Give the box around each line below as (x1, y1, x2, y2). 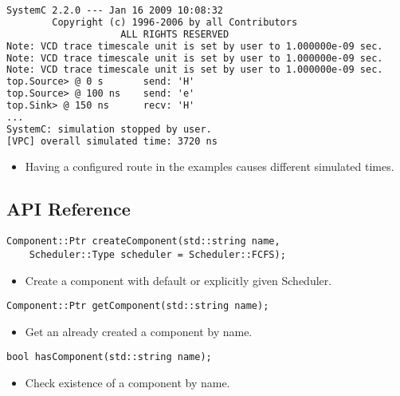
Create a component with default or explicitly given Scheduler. (25, 271, 332, 288)
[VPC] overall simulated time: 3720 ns (6, 135, 218, 147)
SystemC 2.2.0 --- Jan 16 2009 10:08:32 (6, 5, 224, 16)
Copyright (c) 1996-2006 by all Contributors (52, 16, 298, 28)
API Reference (6, 196, 131, 221)
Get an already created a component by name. (25, 323, 253, 339)
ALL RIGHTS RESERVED (120, 28, 229, 40)
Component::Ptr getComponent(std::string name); (6, 300, 269, 312)
